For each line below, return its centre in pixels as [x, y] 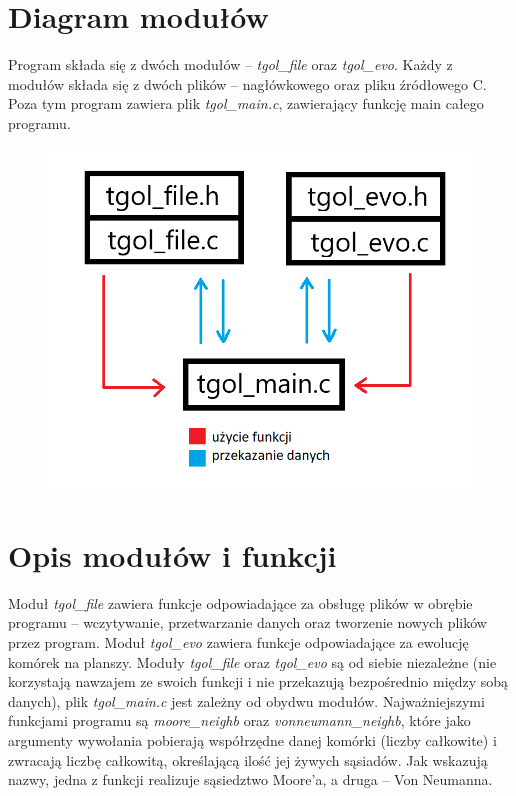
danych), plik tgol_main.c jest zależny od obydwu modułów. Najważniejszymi [246, 700]
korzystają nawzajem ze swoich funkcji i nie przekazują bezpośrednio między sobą [258, 681]
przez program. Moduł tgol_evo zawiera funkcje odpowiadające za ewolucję [238, 642]
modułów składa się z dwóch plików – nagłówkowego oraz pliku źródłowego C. [247, 83]
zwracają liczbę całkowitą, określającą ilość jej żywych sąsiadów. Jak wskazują [248, 759]
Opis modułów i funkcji [172, 554]
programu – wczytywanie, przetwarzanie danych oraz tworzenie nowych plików [247, 622]
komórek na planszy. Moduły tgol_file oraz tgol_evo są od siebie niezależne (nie [252, 661]
